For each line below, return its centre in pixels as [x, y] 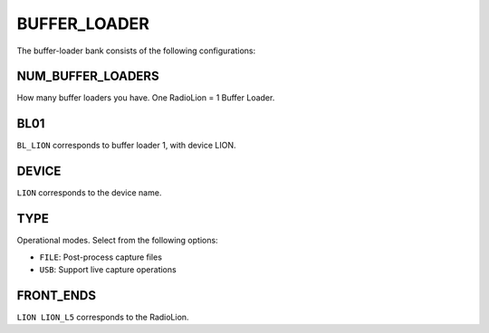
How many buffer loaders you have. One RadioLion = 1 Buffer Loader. [146, 98]
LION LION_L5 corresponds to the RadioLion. [103, 317]
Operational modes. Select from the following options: [117, 241]
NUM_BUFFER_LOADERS [88, 76]
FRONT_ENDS [57, 295]
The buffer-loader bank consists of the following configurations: [136, 51]
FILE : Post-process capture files [101, 257]
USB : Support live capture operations [108, 269]
